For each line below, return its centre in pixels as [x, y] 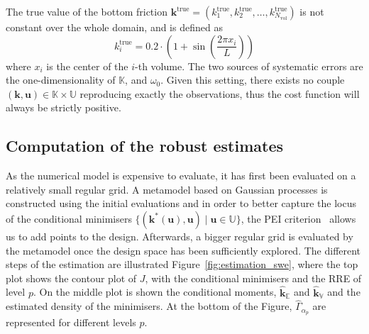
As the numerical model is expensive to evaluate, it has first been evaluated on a [181, 176]
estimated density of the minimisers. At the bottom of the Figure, [149, 306]
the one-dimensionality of [61, 80]
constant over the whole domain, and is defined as [114, 27]
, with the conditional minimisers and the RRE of [253, 278]
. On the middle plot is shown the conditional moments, [155, 292]
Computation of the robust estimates [144, 146]
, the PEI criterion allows [298, 218]
